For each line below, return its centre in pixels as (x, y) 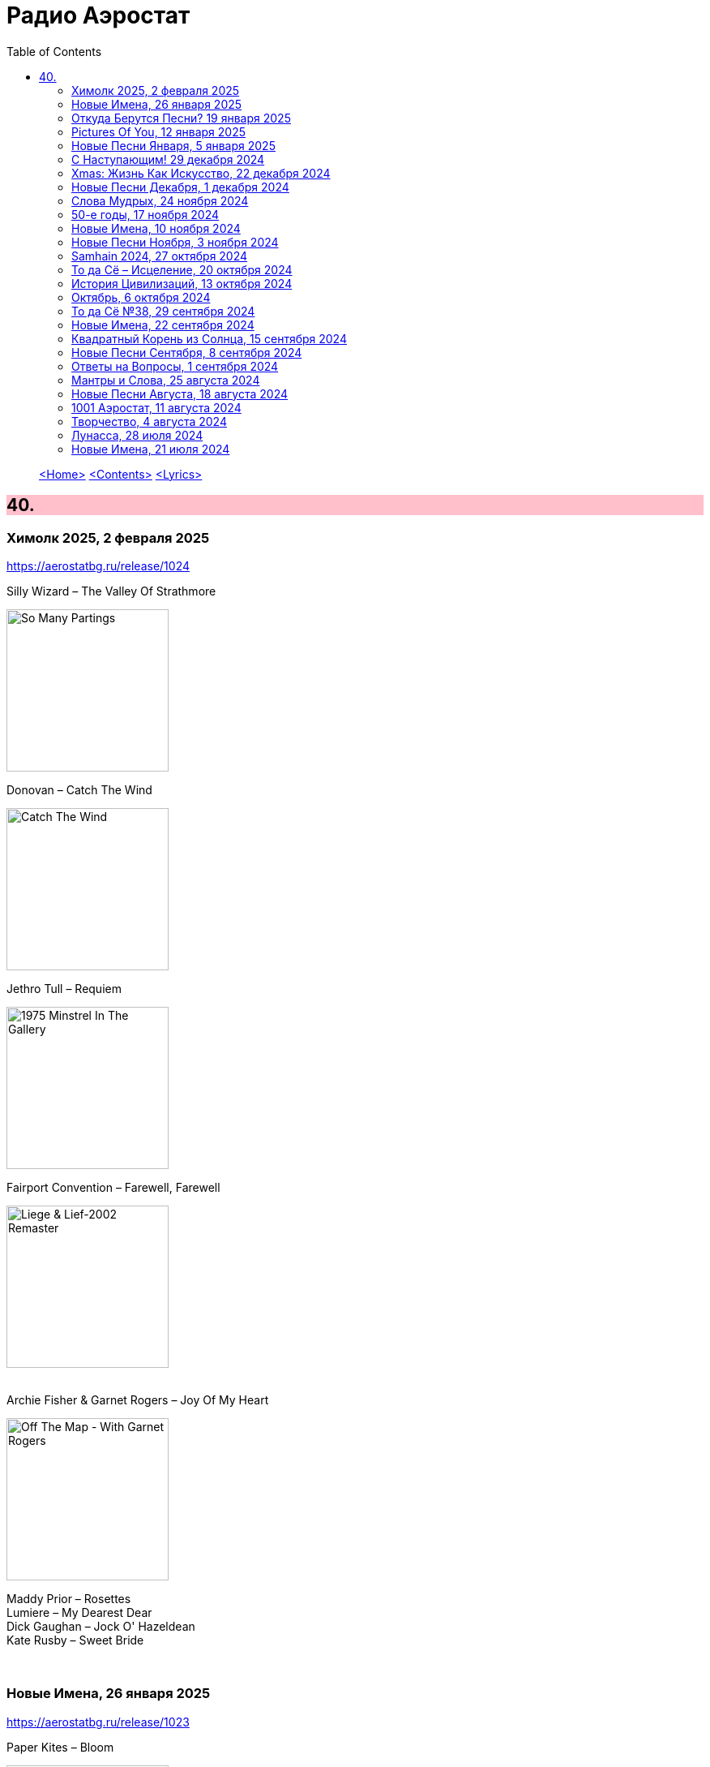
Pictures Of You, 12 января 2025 (159, 131)
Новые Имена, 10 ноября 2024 (156, 228)
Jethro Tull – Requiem (64, 988)
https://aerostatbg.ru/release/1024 (98, 565)
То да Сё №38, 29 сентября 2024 (163, 311)
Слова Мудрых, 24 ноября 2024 (160, 200)
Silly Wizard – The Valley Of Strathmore (111, 591)
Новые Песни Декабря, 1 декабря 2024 (180, 187)
